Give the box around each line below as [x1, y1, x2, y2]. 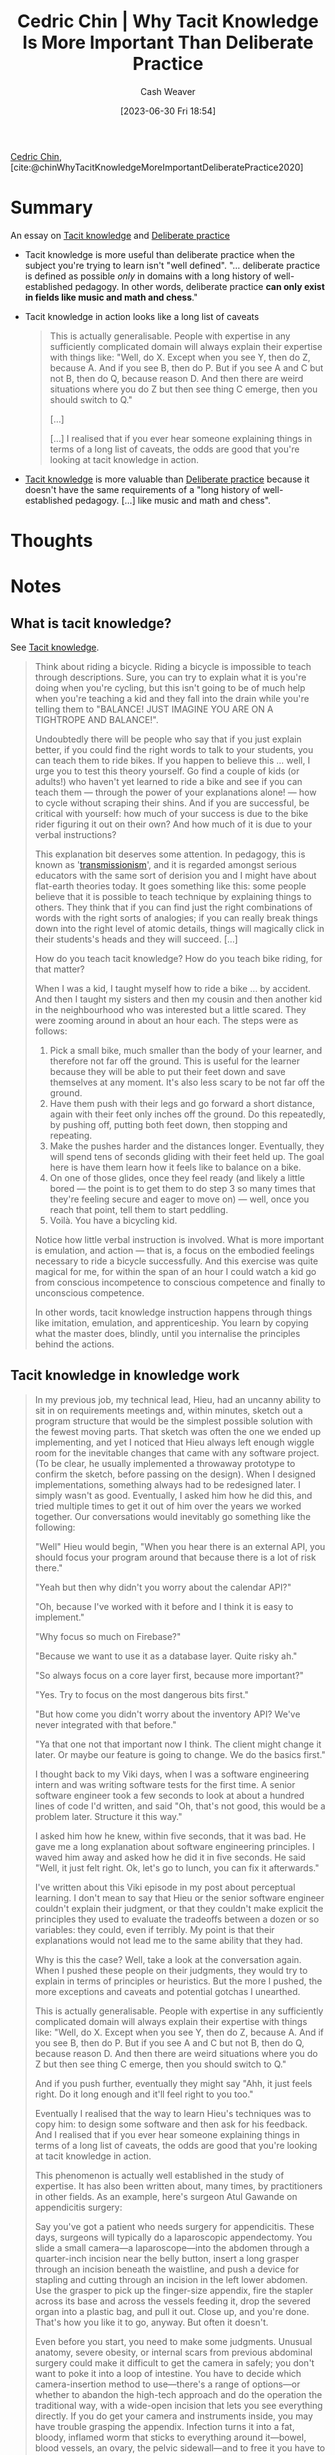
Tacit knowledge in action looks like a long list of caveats [24, 310, 260, 322]
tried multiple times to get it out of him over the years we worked [34, 1500, 302, 1512]
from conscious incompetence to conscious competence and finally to [34, 1276, 326, 1289]
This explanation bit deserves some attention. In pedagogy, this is [34, 848, 306, 860]
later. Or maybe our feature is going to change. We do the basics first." [34, 1748, 326, 1760]
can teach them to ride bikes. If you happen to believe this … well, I [34, 755, 311, 767]
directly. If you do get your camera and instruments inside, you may [34, 2410, 313, 2422]
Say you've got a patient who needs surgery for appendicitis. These [34, 2220, 315, 2232]
